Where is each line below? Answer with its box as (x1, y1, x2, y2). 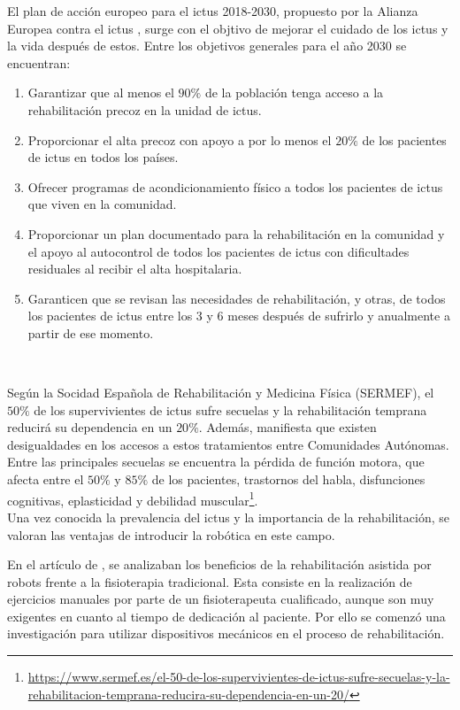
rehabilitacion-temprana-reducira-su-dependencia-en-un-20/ (27, 684, 349, 703)
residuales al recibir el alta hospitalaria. (27, 259, 242, 278)
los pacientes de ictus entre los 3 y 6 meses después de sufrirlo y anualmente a (27, 306, 450, 325)
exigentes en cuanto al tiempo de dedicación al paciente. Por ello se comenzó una (7, 606, 446, 625)
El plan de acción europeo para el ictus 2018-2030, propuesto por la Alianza (7, 2, 418, 19)
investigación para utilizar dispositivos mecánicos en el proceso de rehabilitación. (7, 624, 445, 643)
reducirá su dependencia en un (7, 418, 172, 436)
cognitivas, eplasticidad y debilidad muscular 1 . (7, 488, 258, 509)
